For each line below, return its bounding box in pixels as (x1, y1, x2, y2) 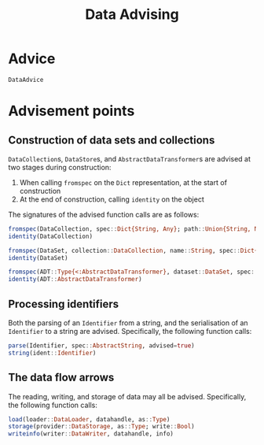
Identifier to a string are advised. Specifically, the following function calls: (8, 327, 252, 336)
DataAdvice (8, 76, 44, 83)
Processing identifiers (8, 297, 119, 310)
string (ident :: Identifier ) (8, 349, 97, 357)
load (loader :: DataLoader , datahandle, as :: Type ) (8, 415, 170, 423)
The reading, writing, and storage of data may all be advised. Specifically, (8, 391, 247, 401)
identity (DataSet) (8, 254, 68, 261)
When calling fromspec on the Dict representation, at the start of (19, 177, 228, 187)
